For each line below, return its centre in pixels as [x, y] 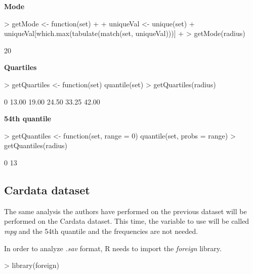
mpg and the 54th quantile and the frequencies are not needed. [101, 231]
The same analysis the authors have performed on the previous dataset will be [125, 211]
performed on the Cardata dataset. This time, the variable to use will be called [127, 221]
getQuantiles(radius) [36, 145]
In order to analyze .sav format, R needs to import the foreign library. [113, 248]
